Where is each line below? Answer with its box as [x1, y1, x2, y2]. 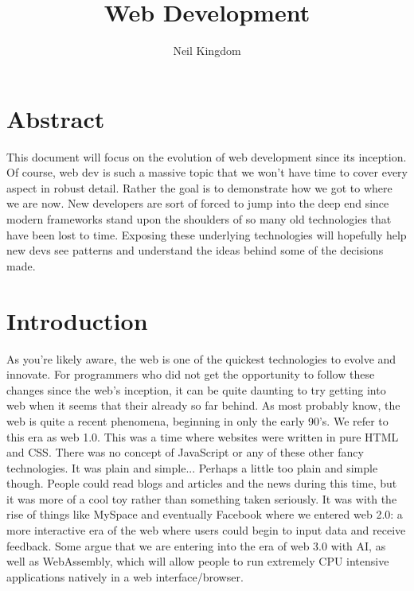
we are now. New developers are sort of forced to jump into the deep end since [6, 195, 389, 212]
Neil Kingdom [173, 42, 241, 59]
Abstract [6, 102, 105, 134]
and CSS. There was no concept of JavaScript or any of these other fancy [6, 444, 364, 461]
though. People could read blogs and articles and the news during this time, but [6, 475, 397, 492]
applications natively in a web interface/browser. [6, 568, 244, 585]
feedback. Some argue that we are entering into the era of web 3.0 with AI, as [6, 537, 386, 554]
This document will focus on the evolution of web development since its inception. [6, 148, 407, 165]
